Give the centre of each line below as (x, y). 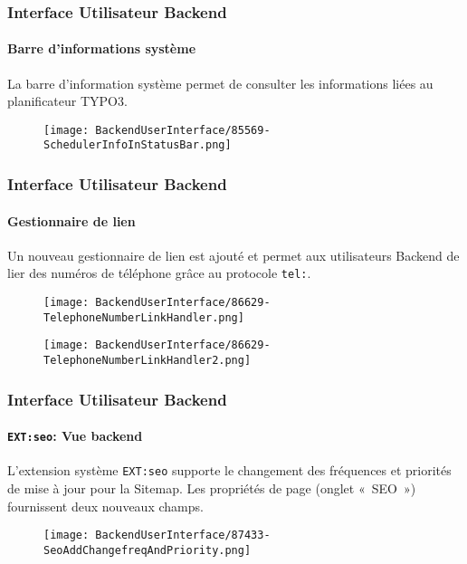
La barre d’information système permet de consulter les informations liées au (220, 83)
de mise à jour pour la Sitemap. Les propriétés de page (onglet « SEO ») (212, 488)
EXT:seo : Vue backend (75, 436)
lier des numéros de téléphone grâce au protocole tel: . (159, 273)
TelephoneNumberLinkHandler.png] (144, 317)
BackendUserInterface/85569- (183, 130)
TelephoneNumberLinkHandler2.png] (148, 360)
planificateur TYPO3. (67, 101)
